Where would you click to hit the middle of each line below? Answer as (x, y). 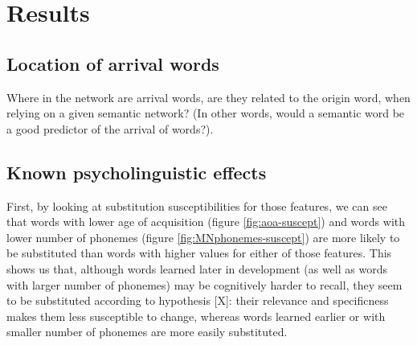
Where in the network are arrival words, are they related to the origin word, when (208, 97)
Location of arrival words (113, 63)
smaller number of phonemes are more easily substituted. (147, 332)
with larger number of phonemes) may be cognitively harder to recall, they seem (204, 284)
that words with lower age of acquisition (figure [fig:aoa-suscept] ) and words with (206, 222)
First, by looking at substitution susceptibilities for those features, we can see (197, 205)
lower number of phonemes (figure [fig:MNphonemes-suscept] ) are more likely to (203, 237)
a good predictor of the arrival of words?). (110, 128)
